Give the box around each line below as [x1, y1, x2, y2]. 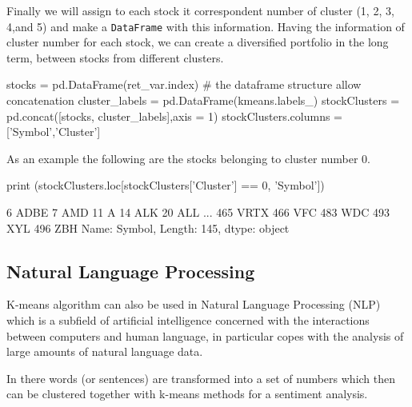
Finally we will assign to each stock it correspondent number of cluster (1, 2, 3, [6, 2, 394, 18]
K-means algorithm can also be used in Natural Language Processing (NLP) [6, 296, 381, 313]
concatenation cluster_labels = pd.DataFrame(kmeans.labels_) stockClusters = [6, 92, 400, 109]
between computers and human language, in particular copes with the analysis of [6, 327, 404, 344]
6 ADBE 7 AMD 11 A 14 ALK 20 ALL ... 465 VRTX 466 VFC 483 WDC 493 [6, 204, 390, 220]
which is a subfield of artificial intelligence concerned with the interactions [6, 311, 370, 328]
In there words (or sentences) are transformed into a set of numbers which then [6, 369, 396, 386]
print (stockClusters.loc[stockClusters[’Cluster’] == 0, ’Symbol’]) [6, 177, 325, 194]
